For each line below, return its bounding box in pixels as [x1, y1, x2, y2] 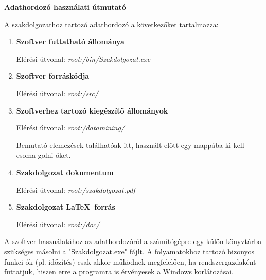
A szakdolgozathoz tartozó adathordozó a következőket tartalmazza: [4, 18, 219, 29]
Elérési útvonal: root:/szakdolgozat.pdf [16, 184, 135, 195]
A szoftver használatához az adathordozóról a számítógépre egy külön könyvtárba [4, 236, 262, 247]
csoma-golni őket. [16, 150, 71, 160]
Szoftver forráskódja [16, 70, 90, 81]
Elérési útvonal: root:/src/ [16, 87, 99, 98]
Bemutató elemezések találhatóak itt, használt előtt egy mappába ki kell [16, 139, 244, 150]
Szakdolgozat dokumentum [16, 166, 114, 177]
